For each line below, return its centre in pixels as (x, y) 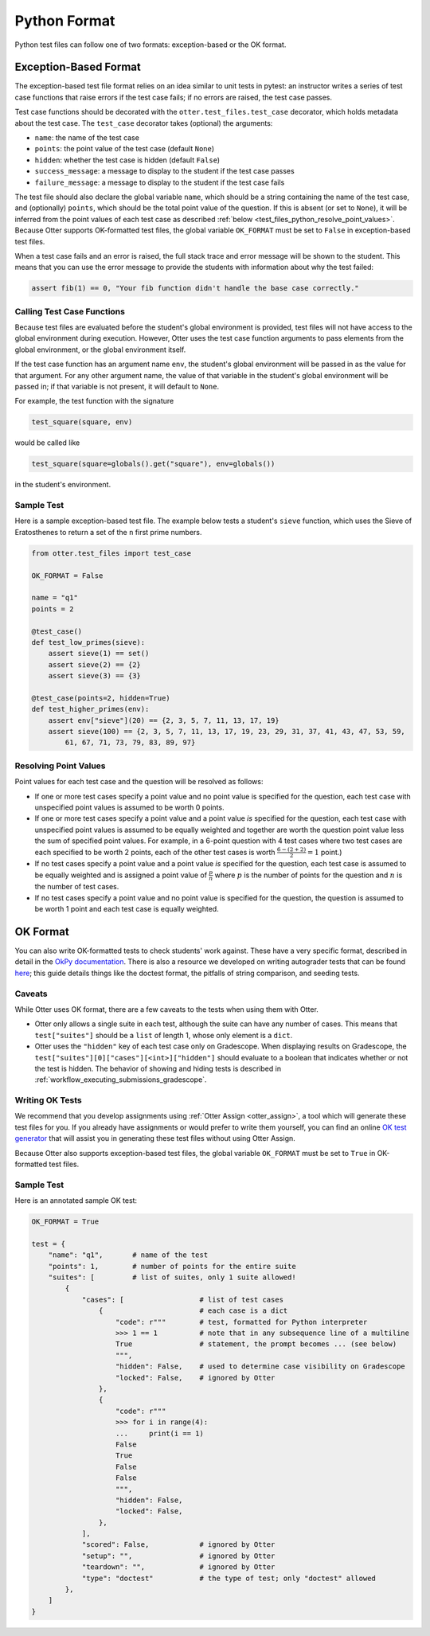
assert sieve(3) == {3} (94, 676)
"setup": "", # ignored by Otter (178, 1556)
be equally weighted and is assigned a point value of (121, 875)
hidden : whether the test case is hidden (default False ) (127, 160)
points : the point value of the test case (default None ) (125, 149)
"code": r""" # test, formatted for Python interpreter (242, 1322)
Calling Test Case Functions (70, 311)
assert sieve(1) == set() (99, 654)
